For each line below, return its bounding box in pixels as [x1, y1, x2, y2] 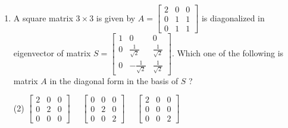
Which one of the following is [177, 46, 284, 59]
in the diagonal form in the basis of [49, 74, 179, 87]
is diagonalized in [201, 11, 265, 24]
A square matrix [13, 11, 73, 24]
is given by [96, 11, 136, 24]
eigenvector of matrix [13, 46, 91, 59]
